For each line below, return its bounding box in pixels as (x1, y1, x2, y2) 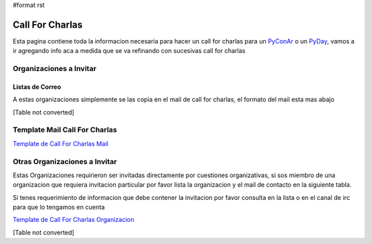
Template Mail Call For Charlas (12, 125, 117, 134)
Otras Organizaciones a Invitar (12, 156, 117, 166)
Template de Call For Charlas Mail (12, 139, 109, 148)
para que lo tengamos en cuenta (12, 203, 105, 212)
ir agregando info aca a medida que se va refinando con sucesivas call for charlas (12, 47, 246, 55)
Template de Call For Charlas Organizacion (12, 216, 134, 224)
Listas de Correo (12, 83, 61, 91)
